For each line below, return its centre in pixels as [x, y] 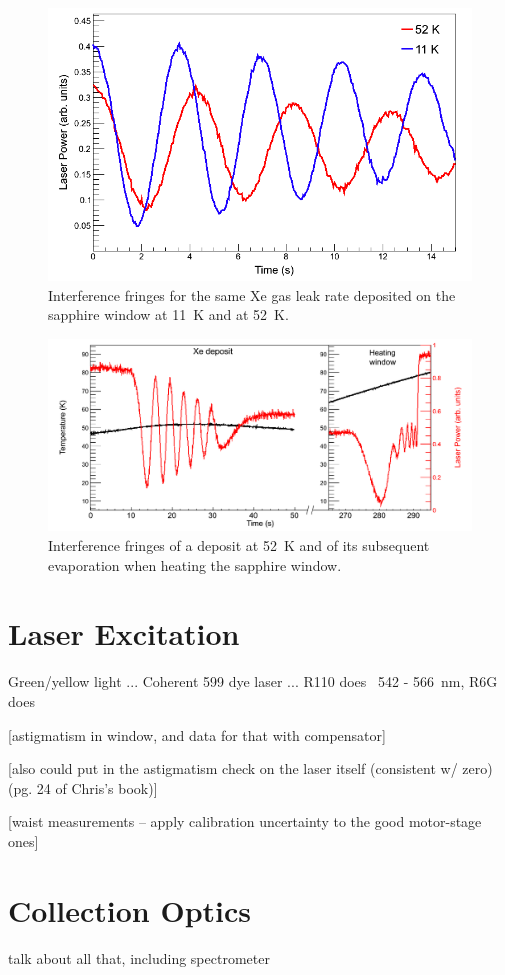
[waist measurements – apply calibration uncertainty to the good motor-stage [245, 821]
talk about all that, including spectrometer [139, 957]
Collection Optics [130, 909]
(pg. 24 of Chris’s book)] [83, 787]
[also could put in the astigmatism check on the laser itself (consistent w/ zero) [250, 768]
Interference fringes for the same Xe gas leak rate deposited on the [252, 294]
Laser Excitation [124, 633]
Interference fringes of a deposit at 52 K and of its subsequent [239, 545]
